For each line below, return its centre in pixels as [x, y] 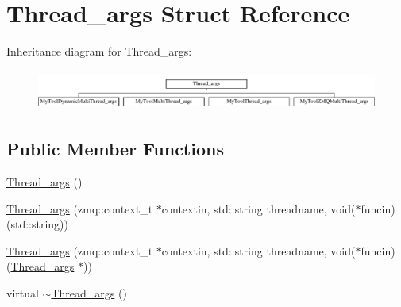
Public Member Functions [115, 149]
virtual [23, 292]
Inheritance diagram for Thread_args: [99, 51]
